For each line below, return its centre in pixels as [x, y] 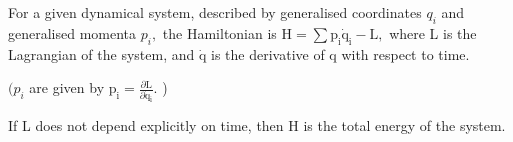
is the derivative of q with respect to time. [340, 53]
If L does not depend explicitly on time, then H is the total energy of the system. [257, 125]
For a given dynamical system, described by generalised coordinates [215, 12]
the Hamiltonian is [219, 32]
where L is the [433, 32]
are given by [67, 87]
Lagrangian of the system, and [101, 53]
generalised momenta [72, 32]
